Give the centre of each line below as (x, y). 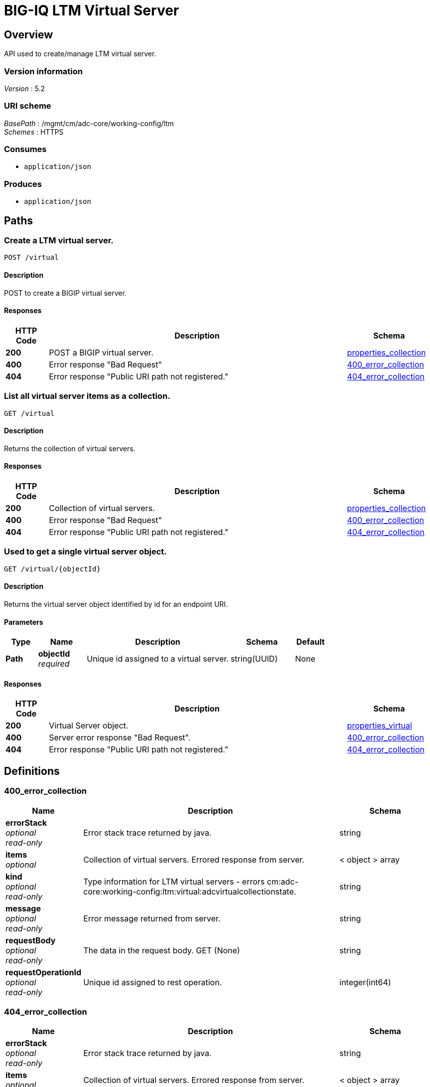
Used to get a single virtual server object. (85, 552)
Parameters (24, 622)
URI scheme (28, 106)
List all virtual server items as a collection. (87, 396)
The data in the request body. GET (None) (162, 950)
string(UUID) (254, 659)
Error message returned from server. (152, 918)
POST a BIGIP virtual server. (101, 352)
